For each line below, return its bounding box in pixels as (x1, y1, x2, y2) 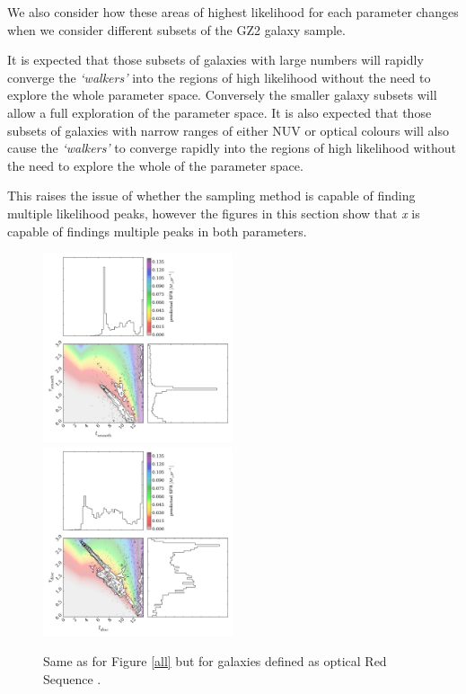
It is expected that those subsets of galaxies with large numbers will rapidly (7, 50, 424, 69)
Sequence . (43, 669, 101, 688)
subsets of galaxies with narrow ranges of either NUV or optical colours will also (7, 120, 449, 139)
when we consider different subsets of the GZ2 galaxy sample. (7, 20, 346, 39)
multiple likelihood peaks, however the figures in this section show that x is (7, 203, 420, 222)
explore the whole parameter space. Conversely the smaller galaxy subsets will (7, 85, 437, 104)
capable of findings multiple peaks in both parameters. (7, 221, 307, 240)
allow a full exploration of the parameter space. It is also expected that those (7, 102, 432, 121)
